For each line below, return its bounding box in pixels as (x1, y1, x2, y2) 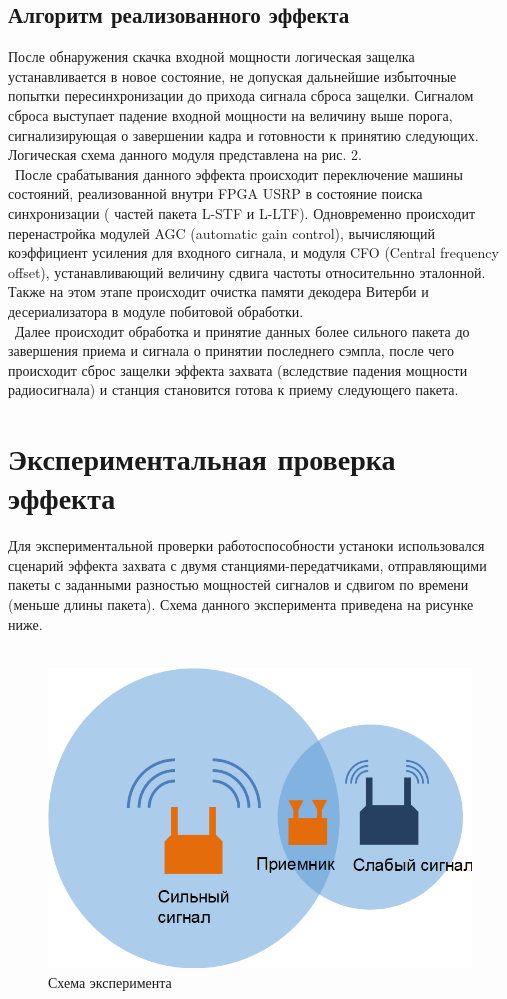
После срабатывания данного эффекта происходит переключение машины (14, 163, 463, 184)
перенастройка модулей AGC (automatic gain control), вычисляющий (8, 222, 436, 243)
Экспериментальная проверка (8, 438, 396, 479)
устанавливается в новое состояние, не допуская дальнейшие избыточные (8, 65, 457, 86)
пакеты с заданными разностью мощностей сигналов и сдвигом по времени (8, 574, 469, 595)
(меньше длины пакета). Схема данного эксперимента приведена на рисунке (8, 593, 474, 614)
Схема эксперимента (48, 971, 172, 992)
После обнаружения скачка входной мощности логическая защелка (8, 46, 415, 67)
